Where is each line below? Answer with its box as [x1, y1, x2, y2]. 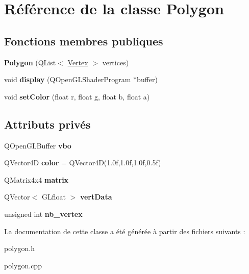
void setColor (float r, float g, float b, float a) [4, 91, 150, 102]
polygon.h [4, 243, 35, 254]
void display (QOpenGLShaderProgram [4, 74, 131, 85]
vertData [80, 191, 112, 202]
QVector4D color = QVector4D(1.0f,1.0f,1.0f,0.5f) [4, 157, 161, 168]
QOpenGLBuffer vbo [4, 140, 71, 151]
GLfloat [41, 191, 66, 202]
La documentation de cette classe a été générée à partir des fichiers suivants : [4, 226, 245, 236]
